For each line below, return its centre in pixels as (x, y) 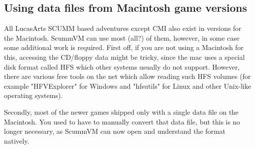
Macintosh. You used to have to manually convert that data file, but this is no (122, 121)
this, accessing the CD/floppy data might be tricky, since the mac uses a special (125, 57)
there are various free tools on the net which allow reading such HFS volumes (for (127, 76)
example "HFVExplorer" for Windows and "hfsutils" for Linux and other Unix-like (127, 86)
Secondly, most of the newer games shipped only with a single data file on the (121, 112)
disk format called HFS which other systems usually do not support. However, (122, 66)
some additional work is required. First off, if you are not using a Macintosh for (124, 47)
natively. (17, 140)
